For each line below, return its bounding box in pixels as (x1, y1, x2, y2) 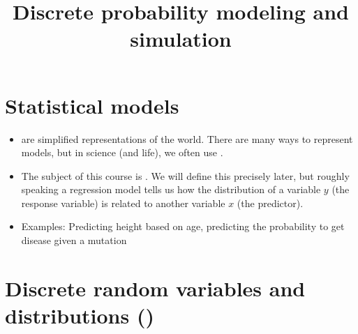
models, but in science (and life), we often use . (21, 145, 223, 160)
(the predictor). (237, 195, 304, 210)
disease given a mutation (21, 233, 127, 248)
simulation (130, 24, 232, 53)
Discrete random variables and (5, 273, 306, 302)
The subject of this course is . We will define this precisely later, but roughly (21, 168, 350, 183)
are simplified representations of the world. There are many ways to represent (21, 131, 353, 146)
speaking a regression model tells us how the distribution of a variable (21, 182, 321, 197)
